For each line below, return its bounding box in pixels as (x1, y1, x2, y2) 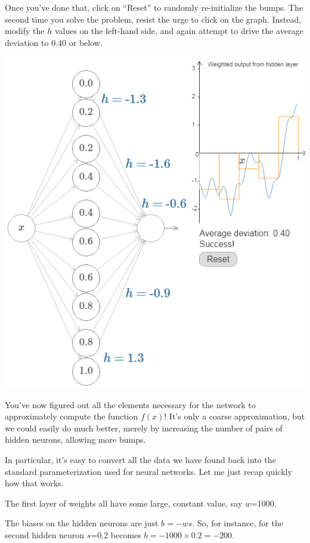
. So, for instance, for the (192, 517, 283, 529)
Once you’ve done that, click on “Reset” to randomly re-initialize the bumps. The (5, 1, 303, 13)
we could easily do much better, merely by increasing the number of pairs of (5, 421, 283, 434)
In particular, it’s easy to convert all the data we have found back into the (5, 453, 276, 465)
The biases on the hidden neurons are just (5, 517, 159, 529)
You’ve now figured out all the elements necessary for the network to (5, 398, 256, 411)
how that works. (5, 477, 64, 489)
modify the (5, 24, 45, 37)
